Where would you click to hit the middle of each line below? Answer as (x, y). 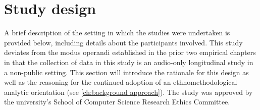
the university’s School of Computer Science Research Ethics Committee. (117, 102)
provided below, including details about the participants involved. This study (123, 42)
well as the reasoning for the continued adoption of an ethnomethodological (121, 82)
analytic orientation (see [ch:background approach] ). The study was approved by (128, 92)
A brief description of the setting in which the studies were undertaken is (117, 33)
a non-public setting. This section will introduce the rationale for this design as (126, 72)
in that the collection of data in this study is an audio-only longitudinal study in (129, 62)
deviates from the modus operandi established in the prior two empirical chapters (130, 52)
